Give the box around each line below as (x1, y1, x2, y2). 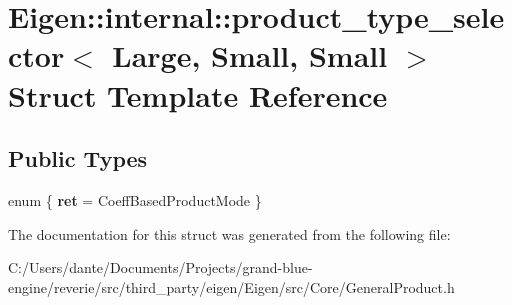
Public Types (8, 143, 148, 174)
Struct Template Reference (8, 74, 388, 115)
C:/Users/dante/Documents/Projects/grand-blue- (8, 257, 313, 278)
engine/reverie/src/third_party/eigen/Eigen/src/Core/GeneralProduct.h (8, 276, 455, 297)
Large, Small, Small (112, 35, 388, 76)
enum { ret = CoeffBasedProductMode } (8, 189, 262, 210)
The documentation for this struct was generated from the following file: (8, 223, 451, 244)
